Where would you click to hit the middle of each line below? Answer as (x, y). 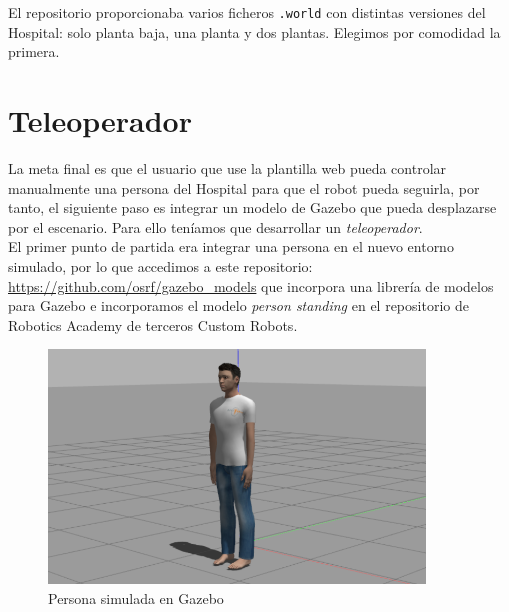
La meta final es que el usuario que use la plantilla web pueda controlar (227, 167)
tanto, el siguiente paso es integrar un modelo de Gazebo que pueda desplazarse (252, 207)
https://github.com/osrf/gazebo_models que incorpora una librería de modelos (251, 285)
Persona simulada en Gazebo (136, 597)
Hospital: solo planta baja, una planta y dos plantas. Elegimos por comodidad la (254, 31)
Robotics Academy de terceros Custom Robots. (153, 324)
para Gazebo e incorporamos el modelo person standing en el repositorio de (238, 305)
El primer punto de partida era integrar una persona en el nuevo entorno (231, 246)
